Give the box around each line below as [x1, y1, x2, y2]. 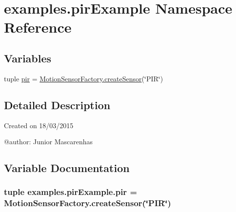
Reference [4, 17, 72, 37]
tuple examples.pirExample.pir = [4, 186, 138, 198]
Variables [4, 50, 52, 65]
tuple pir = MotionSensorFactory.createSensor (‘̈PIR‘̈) [4, 73, 163, 83]
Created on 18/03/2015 [4, 120, 74, 130]
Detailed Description [4, 97, 111, 112]
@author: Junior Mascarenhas [4, 136, 93, 147]
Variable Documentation [4, 160, 130, 175]
